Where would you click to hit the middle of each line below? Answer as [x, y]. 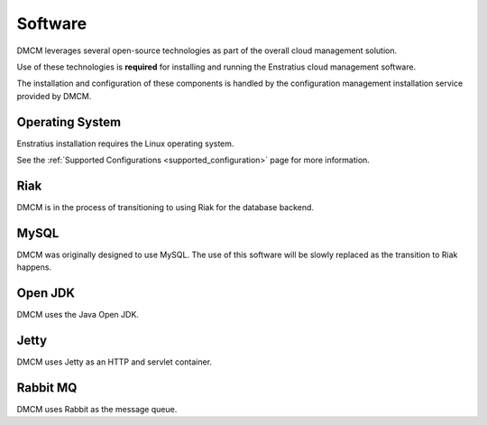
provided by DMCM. [54, 96]
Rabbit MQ [47, 388]
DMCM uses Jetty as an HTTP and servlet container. [114, 362]
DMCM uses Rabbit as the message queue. [97, 409]
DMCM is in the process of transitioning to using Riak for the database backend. [165, 207]
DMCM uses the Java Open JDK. [78, 315]
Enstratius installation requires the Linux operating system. [125, 143]
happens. [34, 267]
